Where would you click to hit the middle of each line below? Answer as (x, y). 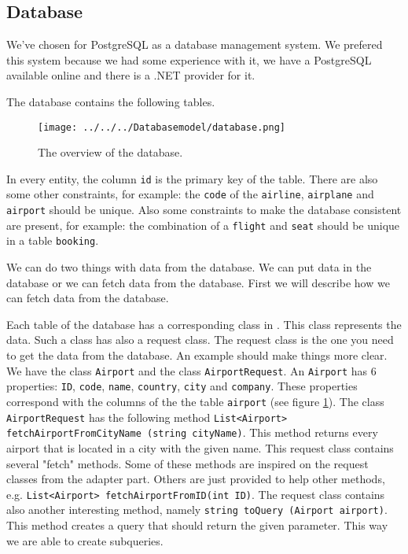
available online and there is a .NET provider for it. (131, 75)
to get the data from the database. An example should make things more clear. (197, 355)
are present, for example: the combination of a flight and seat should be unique (203, 225)
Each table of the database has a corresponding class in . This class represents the (204, 324)
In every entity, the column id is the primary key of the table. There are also (192, 178)
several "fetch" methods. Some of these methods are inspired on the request (187, 463)
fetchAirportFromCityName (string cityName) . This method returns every (192, 432)
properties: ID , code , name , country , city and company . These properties (182, 386)
